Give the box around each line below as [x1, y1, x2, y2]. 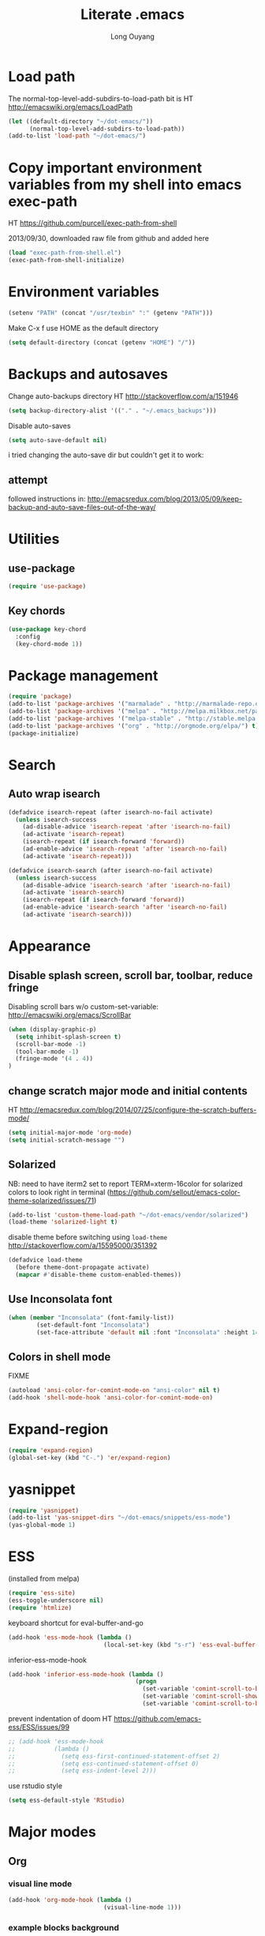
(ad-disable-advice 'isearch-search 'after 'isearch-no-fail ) [22, 881, 231, 889]
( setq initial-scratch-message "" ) [8, 1135, 125, 1144]
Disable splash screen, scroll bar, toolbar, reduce [8, 969, 253, 982]
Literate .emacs [80, 6, 185, 24]
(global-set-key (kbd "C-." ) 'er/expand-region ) [8, 1454, 171, 1461]
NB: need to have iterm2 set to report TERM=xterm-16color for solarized [8, 1179, 243, 1188]
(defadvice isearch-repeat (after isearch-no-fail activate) [8, 808, 214, 816]
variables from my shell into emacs [8, 175, 242, 193]
